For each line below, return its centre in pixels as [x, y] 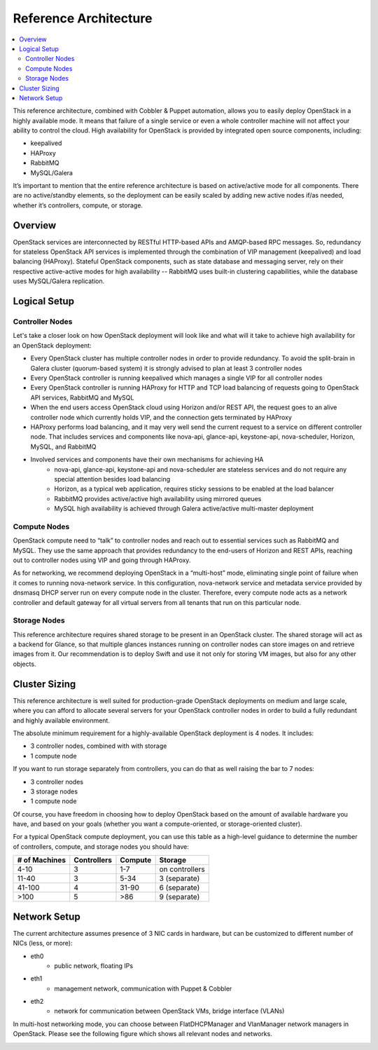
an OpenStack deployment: [52, 345]
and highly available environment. [61, 720]
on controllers [182, 869]
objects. [24, 664]
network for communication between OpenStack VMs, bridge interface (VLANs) [169, 1011]
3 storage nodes [54, 791]
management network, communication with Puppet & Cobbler [143, 988]
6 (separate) [180, 888]
